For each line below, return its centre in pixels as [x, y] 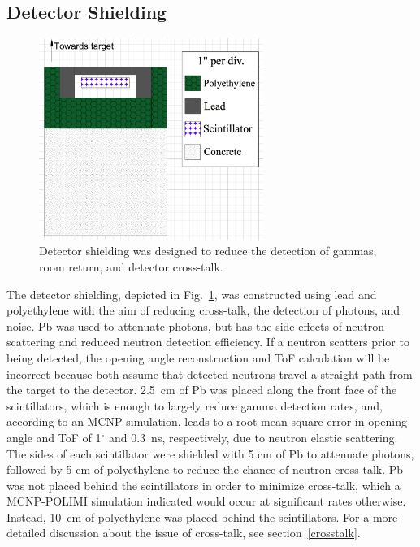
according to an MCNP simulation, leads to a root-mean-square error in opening [207, 421]
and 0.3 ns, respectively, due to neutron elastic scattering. [253, 437]
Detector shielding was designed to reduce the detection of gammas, [208, 251]
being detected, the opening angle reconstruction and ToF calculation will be [198, 357]
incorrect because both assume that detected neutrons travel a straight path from [210, 373]
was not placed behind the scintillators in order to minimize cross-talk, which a [204, 485]
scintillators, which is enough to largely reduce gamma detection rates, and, [195, 405]
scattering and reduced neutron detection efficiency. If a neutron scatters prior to [208, 342]
